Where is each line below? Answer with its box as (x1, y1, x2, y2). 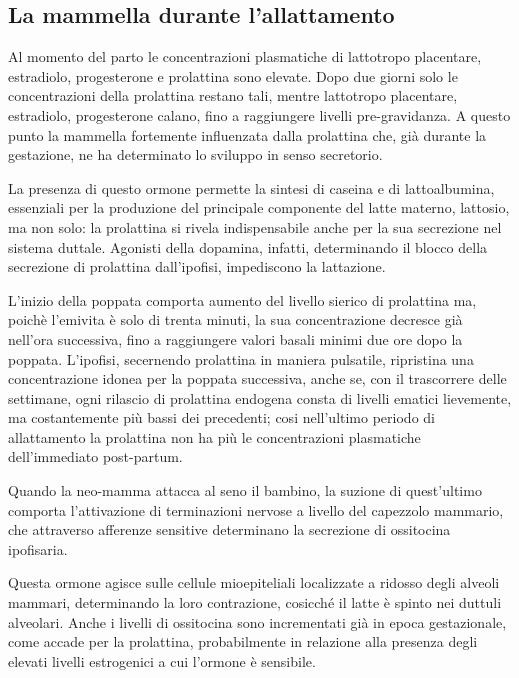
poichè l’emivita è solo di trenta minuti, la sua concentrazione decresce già (8, 309, 463, 330)
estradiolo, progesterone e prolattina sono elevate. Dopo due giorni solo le (8, 65, 458, 86)
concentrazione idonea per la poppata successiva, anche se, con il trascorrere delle (8, 368, 507, 389)
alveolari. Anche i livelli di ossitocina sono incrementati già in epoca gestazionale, (8, 611, 507, 632)
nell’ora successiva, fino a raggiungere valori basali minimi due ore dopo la (8, 328, 463, 349)
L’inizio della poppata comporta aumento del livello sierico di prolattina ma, (8, 289, 477, 310)
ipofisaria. (8, 538, 68, 559)
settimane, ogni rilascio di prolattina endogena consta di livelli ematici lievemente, (8, 387, 512, 408)
